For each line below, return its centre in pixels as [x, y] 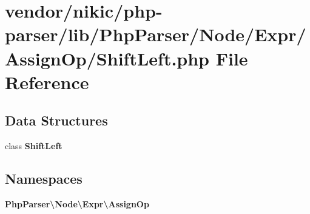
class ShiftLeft [34, 146]
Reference [47, 82]
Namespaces [44, 179]
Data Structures [56, 120]
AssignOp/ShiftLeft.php [107, 58]
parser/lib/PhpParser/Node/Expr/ [156, 34]
